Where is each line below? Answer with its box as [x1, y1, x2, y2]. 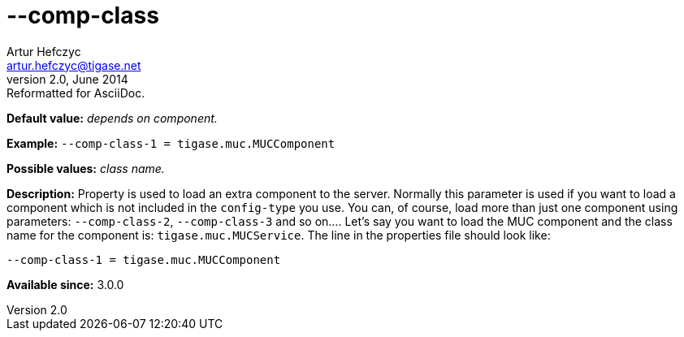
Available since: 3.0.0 [6, 277, 124, 292]
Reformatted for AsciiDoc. [6, 85, 145, 100]
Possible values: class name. [6, 161, 165, 175]
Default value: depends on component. [6, 110, 218, 125]
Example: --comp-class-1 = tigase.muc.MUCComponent [6, 136, 336, 150]
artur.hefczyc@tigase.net [6, 58, 141, 72]
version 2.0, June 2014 [6, 71, 128, 86]
